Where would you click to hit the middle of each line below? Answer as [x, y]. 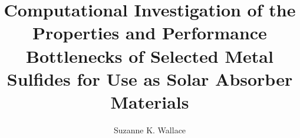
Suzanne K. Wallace [150, 129]
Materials [150, 101]
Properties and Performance [150, 33]
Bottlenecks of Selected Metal [150, 55]
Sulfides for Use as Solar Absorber [150, 78]
